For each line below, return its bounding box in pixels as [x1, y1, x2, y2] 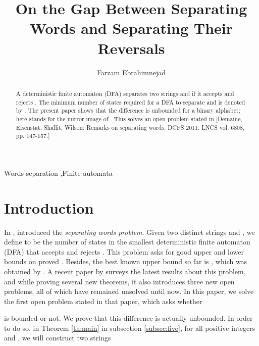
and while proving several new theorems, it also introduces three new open [4, 276, 235, 286]
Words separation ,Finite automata [4, 167, 113, 178]
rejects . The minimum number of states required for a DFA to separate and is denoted [16, 97, 245, 106]
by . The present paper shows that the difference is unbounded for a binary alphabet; [16, 106, 240, 115]
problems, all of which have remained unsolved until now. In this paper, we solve [4, 286, 254, 296]
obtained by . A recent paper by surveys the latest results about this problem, [4, 266, 246, 276]
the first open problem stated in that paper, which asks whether [4, 295, 202, 306]
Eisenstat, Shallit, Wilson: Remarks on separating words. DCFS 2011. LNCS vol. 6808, [16, 123, 245, 131]
